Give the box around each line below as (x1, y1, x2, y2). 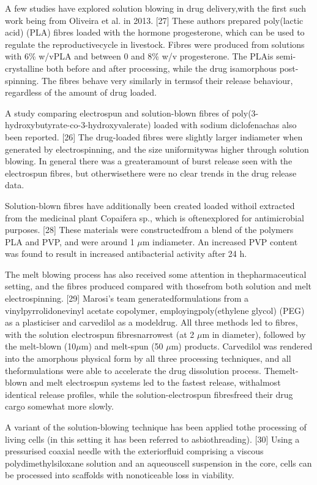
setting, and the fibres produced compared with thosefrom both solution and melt (5, 280, 312, 292)
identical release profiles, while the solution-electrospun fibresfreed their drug (5, 388, 293, 400)
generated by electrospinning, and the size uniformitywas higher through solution (5, 142, 309, 155)
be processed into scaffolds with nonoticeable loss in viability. (5, 468, 234, 481)
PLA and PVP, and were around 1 (5, 235, 135, 248)
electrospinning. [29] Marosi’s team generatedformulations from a (5, 292, 248, 305)
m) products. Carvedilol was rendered (171, 340, 313, 353)
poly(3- (231, 106, 259, 119)
